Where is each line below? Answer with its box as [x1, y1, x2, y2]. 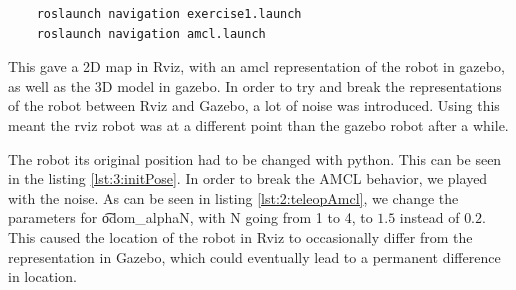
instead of [399, 207, 460, 228]
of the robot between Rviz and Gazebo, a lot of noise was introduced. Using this [8, 95, 500, 116]
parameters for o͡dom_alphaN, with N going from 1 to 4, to [8, 207, 373, 228]
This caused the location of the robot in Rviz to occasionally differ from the [8, 226, 473, 247]
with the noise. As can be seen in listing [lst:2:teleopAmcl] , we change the [8, 187, 459, 208]
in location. [8, 266, 77, 287]
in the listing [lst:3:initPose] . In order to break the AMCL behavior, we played [8, 168, 488, 189]
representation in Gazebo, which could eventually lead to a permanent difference [8, 246, 501, 267]
